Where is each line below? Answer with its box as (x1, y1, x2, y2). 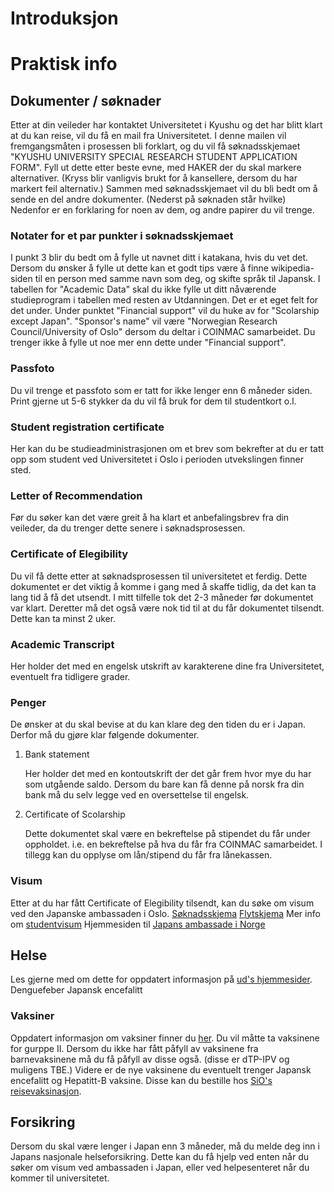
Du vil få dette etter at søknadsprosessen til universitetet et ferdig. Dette (10, 570, 308, 582)
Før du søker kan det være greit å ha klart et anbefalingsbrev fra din (10, 512, 290, 524)
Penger (10, 695, 47, 709)
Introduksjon (10, 7, 119, 30)
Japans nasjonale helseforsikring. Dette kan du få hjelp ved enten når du (10, 1151, 309, 1163)
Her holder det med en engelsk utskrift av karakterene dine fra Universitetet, (10, 660, 325, 672)
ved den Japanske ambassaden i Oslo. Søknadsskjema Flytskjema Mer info (10, 907, 321, 919)
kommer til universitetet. (10, 1172, 110, 1184)
